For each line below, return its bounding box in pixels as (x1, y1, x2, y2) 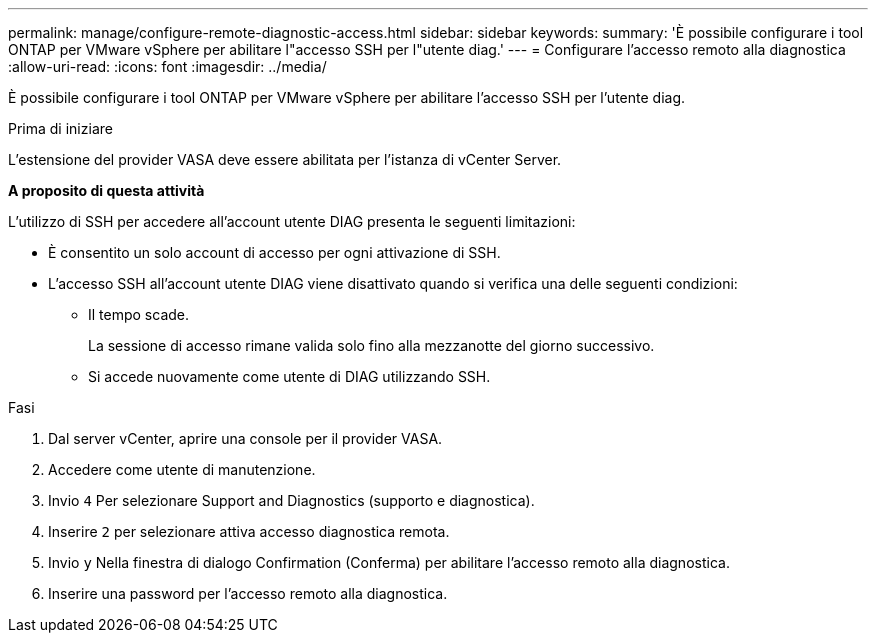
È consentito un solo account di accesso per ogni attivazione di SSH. (48, 244, 501, 261)
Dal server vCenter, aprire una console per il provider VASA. (48, 430, 443, 447)
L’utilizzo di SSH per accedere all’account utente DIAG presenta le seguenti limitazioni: (8, 213, 576, 230)
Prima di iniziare (8, 120, 113, 137)
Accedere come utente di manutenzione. (48, 461, 316, 478)
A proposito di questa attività (8, 182, 205, 199)
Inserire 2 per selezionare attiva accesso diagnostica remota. (48, 523, 450, 540)
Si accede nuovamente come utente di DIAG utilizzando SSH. (88, 368, 491, 385)
